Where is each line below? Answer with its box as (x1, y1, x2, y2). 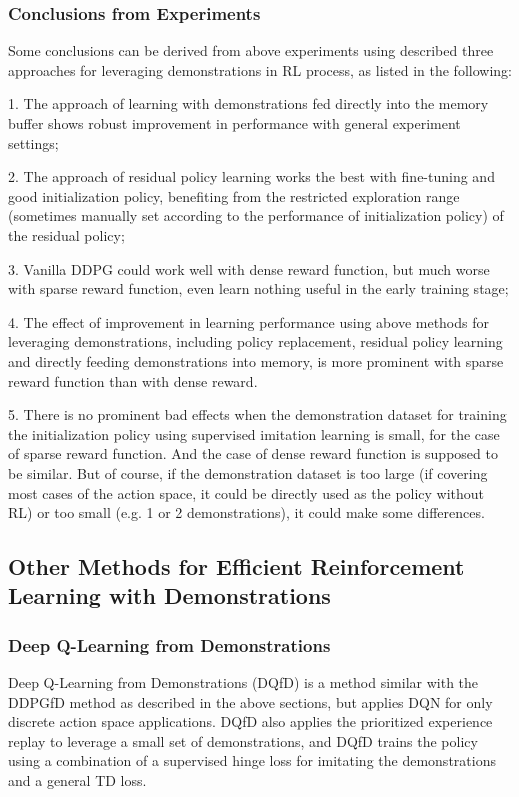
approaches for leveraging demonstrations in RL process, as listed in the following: (8, 59, 512, 80)
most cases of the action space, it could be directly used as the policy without (8, 482, 485, 503)
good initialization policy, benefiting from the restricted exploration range (8, 185, 460, 206)
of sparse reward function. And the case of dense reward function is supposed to (8, 443, 498, 464)
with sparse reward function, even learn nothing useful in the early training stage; (8, 278, 509, 299)
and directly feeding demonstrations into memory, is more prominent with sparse (8, 350, 504, 371)
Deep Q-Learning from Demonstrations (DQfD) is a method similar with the (8, 672, 479, 693)
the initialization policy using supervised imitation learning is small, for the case (8, 423, 500, 444)
